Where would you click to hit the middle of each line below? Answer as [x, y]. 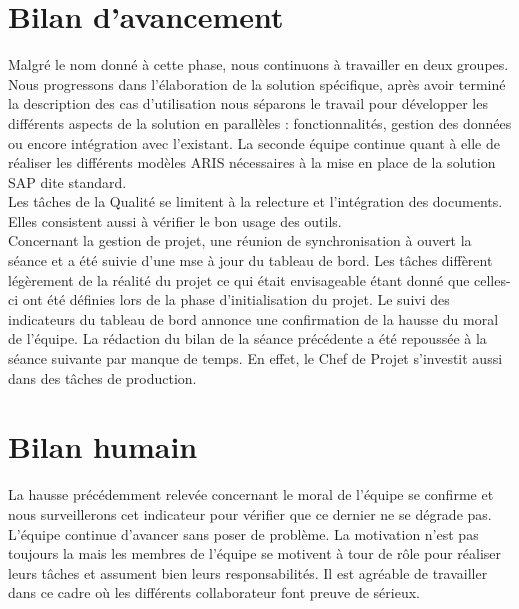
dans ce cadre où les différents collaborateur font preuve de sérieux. [214, 592]
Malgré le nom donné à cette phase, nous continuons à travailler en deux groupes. [258, 64]
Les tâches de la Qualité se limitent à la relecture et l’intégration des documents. [255, 201]
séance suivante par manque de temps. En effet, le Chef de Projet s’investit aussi [255, 358]
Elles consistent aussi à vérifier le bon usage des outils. [175, 220]
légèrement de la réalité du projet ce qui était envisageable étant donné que [239, 279]
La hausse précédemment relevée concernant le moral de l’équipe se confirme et [251, 494]
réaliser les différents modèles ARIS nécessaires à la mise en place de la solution [252, 162]
